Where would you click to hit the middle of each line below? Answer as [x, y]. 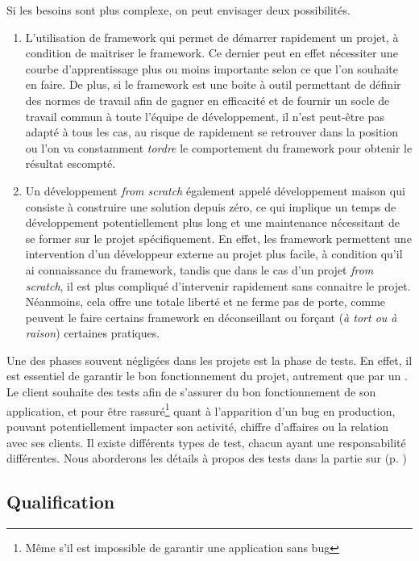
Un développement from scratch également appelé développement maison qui [215, 190]
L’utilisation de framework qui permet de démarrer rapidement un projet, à [212, 37]
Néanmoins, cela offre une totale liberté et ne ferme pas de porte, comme [205, 301]
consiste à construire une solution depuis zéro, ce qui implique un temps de [211, 206]
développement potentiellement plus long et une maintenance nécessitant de [212, 222]
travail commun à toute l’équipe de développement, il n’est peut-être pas [205, 116]
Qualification [61, 502]
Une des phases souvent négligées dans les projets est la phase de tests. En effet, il [209, 360]
